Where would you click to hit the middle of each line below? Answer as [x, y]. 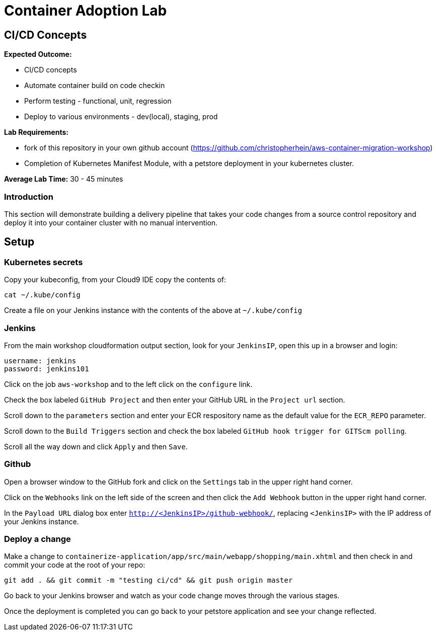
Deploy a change [38, 539]
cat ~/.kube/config [42, 295]
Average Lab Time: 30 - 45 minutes [64, 179]
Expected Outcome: [38, 54]
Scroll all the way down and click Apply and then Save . [96, 446]
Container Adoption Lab [86, 11]
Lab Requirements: [36, 132]
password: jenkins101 [47, 369]
